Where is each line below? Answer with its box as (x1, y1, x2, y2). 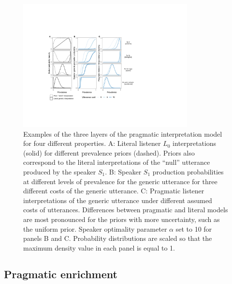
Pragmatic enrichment (4, 266, 117, 281)
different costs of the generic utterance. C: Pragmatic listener (23, 186, 204, 196)
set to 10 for (175, 223, 212, 234)
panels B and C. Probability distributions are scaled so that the (23, 233, 212, 243)
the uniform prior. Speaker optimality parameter (23, 223, 167, 234)
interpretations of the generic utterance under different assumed (23, 195, 212, 205)
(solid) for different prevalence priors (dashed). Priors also (23, 147, 195, 158)
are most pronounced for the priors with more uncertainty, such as (23, 214, 220, 224)
